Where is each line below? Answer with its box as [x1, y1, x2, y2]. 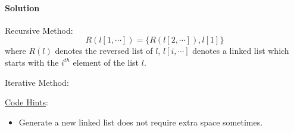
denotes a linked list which [192, 44, 289, 57]
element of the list [73, 56, 139, 68]
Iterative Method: [5, 76, 69, 88]
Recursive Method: [5, 24, 73, 36]
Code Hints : [5, 96, 48, 108]
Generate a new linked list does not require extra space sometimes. [18, 115, 263, 128]
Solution [5, 1, 40, 14]
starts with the [5, 56, 59, 68]
